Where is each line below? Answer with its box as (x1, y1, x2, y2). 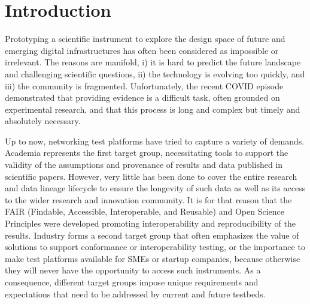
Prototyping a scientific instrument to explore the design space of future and (5, 32, 285, 45)
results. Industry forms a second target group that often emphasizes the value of (5, 228, 299, 241)
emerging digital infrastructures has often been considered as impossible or (5, 44, 279, 56)
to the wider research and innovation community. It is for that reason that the (5, 193, 292, 206)
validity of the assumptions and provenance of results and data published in (5, 158, 283, 171)
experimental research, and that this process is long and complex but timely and (5, 103, 300, 115)
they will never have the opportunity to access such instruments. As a (5, 264, 261, 276)
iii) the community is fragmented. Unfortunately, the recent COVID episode (5, 79, 284, 92)
